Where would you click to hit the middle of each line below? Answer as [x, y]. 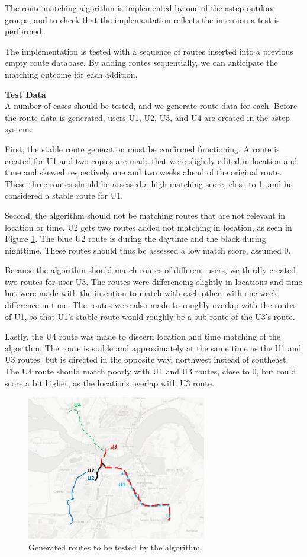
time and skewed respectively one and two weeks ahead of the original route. [143, 172]
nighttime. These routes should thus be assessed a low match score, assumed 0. [148, 250]
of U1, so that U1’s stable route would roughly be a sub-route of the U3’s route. [150, 316]
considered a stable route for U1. [64, 195]
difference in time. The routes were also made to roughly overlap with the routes [151, 305]
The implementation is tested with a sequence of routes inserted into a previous [149, 51]
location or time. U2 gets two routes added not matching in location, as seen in [148, 227]
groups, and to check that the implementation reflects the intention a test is [142, 19]
